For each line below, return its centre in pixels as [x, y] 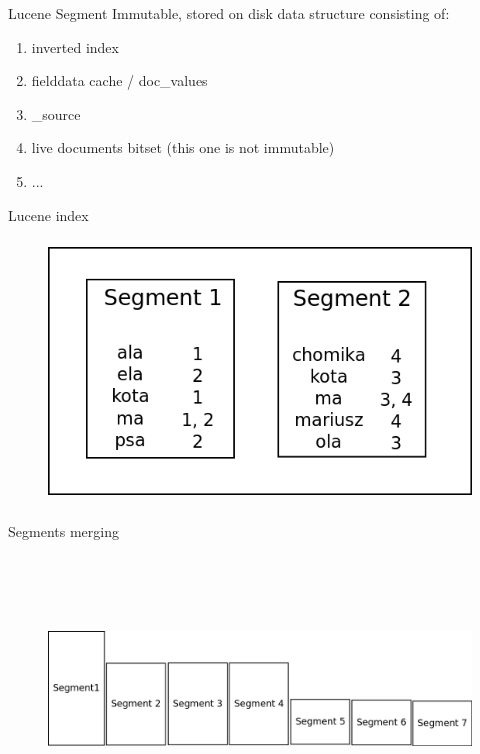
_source [56, 113]
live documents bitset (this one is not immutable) [183, 147]
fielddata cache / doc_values [119, 80]
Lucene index [48, 214]
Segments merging [63, 531]
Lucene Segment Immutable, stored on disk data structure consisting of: [229, 13]
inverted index [75, 46]
